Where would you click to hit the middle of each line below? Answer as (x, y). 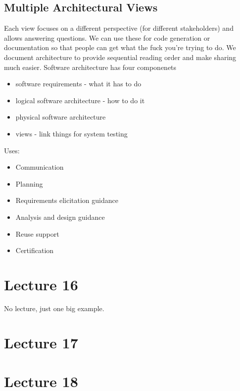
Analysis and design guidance (60, 217)
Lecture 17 (41, 342)
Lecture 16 (41, 284)
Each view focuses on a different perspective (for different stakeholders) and (119, 28)
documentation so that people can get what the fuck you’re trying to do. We (120, 47)
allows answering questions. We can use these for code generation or (107, 37)
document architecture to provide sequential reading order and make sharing (120, 57)
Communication (40, 167)
